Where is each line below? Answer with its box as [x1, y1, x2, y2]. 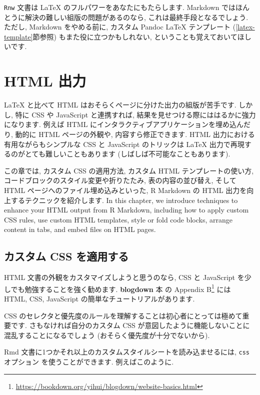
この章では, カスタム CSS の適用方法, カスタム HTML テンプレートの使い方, [4, 165, 254, 175]
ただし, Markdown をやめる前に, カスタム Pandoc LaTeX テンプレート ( [4, 21, 236, 32]
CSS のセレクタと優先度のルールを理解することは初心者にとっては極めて [4, 310, 242, 320]
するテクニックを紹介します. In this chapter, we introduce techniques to [10, 194, 238, 205]
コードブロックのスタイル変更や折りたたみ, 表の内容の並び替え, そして [4, 175, 236, 185]
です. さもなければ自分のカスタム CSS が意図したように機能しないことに [10, 320, 250, 330]
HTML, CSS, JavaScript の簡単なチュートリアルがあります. [4, 293, 195, 303]
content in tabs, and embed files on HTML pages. [4, 224, 156, 234]
